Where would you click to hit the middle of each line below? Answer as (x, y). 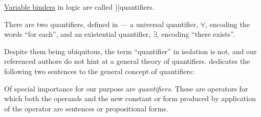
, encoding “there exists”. (196, 34)
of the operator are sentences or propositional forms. (86, 108)
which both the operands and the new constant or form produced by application (130, 98)
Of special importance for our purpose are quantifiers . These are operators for (126, 88)
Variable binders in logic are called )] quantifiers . (79, 7)
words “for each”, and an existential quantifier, (78, 34)
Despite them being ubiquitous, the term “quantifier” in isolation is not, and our (130, 51)
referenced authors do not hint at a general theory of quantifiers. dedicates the (127, 61)
